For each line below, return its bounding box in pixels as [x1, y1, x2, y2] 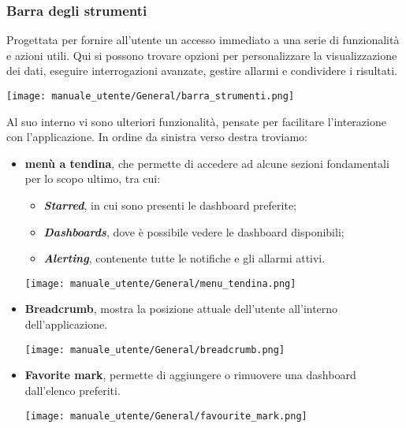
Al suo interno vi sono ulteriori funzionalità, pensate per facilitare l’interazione [6, 113, 386, 129]
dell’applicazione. [24, 316, 108, 333]
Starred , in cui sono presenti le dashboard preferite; [43, 197, 296, 214]
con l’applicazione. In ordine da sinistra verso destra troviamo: [6, 128, 308, 145]
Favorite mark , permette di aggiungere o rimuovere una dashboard [24, 367, 356, 383]
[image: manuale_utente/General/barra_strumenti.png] [6, 91, 295, 102]
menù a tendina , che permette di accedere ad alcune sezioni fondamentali [24, 154, 389, 171]
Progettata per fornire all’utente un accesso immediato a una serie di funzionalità [6, 32, 400, 48]
